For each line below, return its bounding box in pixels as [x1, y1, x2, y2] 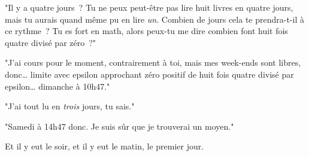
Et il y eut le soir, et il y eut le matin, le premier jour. [5, 140, 204, 152]
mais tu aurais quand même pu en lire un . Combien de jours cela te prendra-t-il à [5, 13, 304, 25]
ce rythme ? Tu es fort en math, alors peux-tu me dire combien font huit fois [5, 25, 288, 37]
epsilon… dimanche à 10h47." [5, 79, 110, 92]
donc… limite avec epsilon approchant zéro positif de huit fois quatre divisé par [5, 68, 294, 80]
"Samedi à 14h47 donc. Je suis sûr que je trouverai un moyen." [5, 120, 234, 132]
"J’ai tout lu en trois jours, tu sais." [5, 100, 135, 112]
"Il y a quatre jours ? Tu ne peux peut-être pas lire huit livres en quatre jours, [5, 1, 293, 13]
